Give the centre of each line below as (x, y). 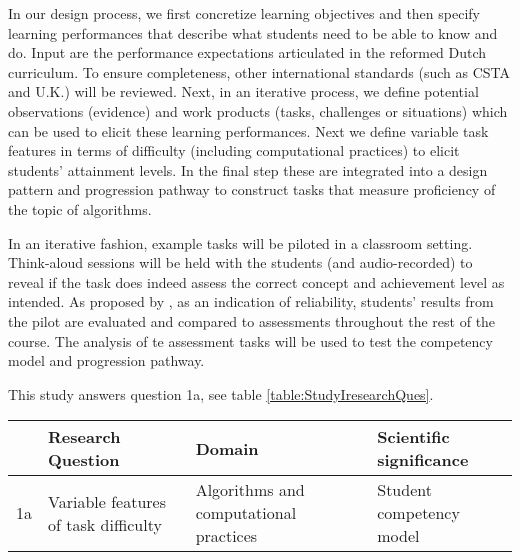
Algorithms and (250, 490)
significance (423, 460)
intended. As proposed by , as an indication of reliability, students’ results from (251, 301)
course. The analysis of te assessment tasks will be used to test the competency (250, 340)
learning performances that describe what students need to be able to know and (253, 32)
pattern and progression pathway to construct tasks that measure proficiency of (252, 189)
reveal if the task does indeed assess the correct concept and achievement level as (256, 281)
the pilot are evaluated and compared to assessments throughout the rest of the (252, 320)
